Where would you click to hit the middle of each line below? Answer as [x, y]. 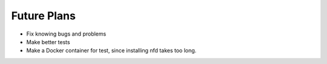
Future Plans [43, 16]
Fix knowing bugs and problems [66, 34]
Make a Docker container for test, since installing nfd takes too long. [111, 51]
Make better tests [48, 42]
